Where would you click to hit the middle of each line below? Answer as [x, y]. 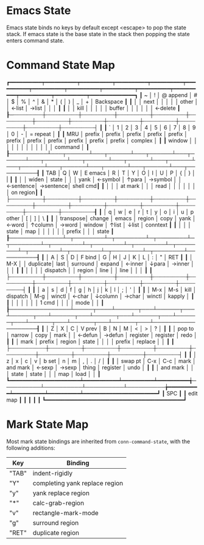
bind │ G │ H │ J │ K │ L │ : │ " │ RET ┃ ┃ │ [139, 257]
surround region [56, 522]
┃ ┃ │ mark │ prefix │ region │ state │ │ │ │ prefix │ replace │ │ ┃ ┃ [90, 341]
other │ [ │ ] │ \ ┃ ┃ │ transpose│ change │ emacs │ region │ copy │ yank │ [101, 218]
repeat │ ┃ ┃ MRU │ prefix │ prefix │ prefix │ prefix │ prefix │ [111, 134]
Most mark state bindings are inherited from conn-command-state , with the [98, 441]
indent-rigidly [53, 473]
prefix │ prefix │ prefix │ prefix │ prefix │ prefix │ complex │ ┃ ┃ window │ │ [102, 140]
